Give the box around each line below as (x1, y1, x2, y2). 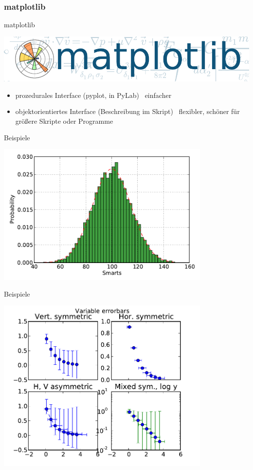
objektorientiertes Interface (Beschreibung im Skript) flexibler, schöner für (15, 106, 240, 116)
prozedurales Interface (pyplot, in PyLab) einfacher (15, 90, 172, 100)
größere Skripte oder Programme (15, 115, 113, 126)
